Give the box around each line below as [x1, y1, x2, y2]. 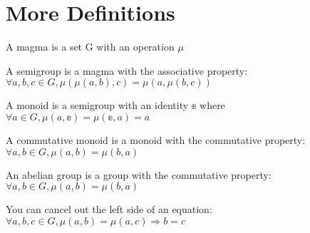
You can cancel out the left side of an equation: [6, 202, 212, 217]
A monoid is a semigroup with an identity [6, 98, 189, 113]
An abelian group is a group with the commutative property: [6, 167, 272, 182]
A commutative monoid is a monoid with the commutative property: [6, 132, 306, 147]
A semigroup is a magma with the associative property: [6, 63, 248, 78]
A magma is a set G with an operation [6, 39, 175, 54]
